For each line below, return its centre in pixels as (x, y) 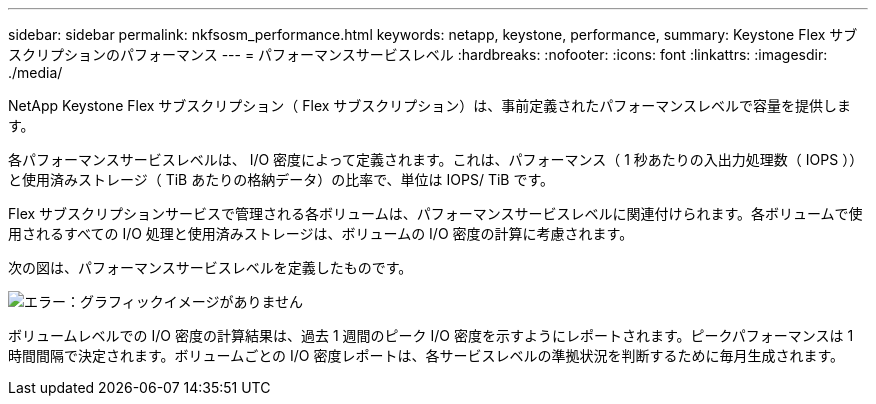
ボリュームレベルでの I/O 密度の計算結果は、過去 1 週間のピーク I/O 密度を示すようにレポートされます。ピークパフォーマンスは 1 (431, 335)
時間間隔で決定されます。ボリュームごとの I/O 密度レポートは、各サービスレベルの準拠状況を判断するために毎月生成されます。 (426, 355)
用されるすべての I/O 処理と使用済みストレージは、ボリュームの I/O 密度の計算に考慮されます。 (321, 233)
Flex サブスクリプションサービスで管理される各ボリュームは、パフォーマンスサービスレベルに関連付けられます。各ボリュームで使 (435, 213)
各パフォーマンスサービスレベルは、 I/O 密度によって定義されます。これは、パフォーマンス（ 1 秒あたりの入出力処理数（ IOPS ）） (436, 159)
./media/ (35, 72)
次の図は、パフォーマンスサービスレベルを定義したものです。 (210, 267)
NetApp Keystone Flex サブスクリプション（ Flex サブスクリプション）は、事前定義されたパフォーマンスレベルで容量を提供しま (430, 105)
